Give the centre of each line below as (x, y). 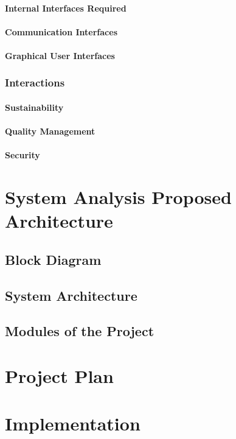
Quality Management (50, 131)
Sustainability (34, 107)
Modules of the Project (80, 331)
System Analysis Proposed (118, 197)
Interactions (35, 83)
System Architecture (71, 295)
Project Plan (59, 376)
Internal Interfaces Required (66, 8)
